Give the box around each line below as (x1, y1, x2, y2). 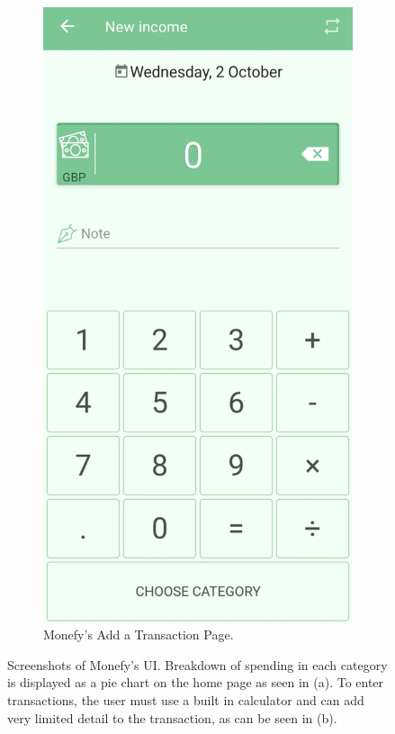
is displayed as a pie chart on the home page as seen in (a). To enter (7, 673, 384, 692)
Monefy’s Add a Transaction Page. (43, 625, 234, 644)
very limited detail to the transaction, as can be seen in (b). (7, 708, 337, 727)
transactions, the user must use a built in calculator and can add (7, 691, 364, 710)
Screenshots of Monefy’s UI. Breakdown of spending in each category (7, 655, 388, 674)
